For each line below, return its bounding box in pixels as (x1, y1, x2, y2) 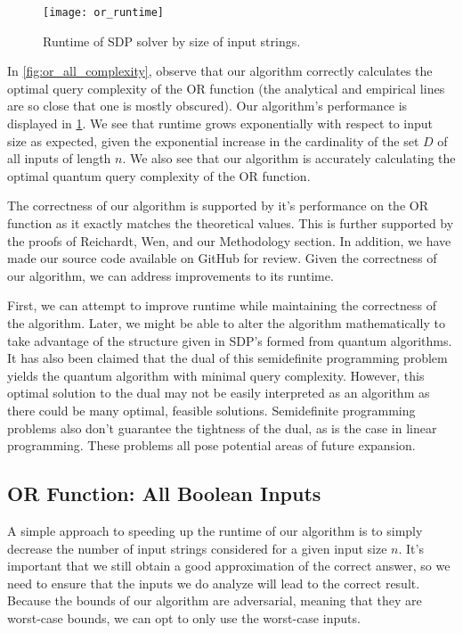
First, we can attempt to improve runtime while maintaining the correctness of (7, 296, 437, 315)
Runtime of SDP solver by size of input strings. (43, 31, 301, 50)
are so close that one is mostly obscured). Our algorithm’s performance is (7, 96, 408, 115)
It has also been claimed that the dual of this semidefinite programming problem (7, 349, 448, 367)
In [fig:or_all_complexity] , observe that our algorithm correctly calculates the (7, 62, 433, 80)
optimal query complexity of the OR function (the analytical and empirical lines (7, 78, 445, 97)
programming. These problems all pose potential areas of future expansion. (7, 436, 416, 455)
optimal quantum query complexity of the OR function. (7, 166, 311, 185)
